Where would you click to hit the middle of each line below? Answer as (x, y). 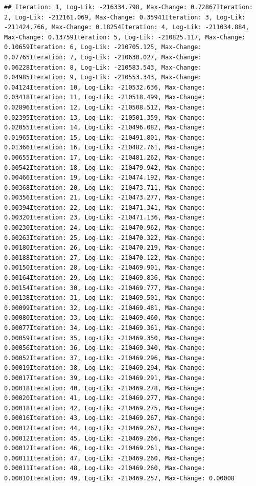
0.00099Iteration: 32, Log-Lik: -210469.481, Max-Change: (105, 308)
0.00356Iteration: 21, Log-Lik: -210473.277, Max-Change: (105, 198)
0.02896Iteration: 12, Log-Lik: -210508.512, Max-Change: (105, 107)
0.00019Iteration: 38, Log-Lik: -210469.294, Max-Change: (105, 368)
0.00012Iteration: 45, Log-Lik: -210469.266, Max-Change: (105, 438)
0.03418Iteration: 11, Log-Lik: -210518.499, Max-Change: (105, 97)
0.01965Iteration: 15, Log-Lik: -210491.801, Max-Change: (105, 137)
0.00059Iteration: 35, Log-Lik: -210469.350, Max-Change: (105, 338)
